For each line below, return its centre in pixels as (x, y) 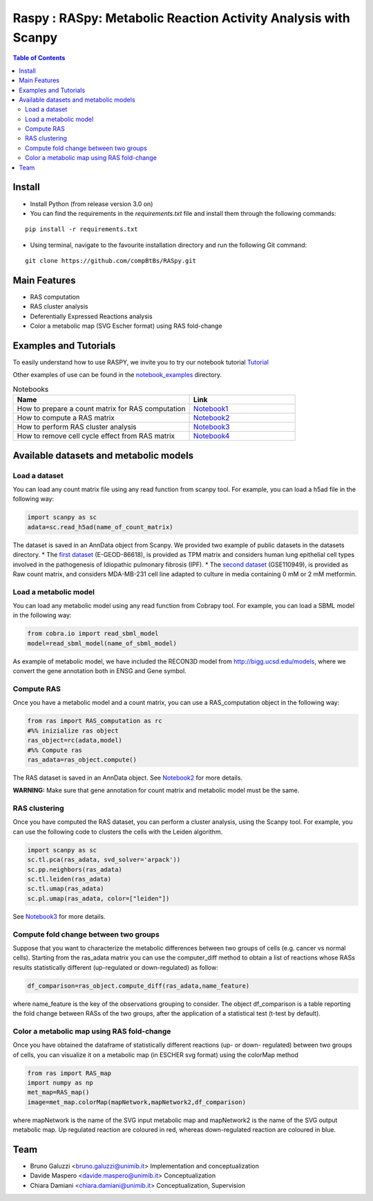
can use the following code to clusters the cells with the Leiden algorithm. (118, 832)
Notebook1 (211, 409)
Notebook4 (212, 436)
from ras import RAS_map (69, 1073)
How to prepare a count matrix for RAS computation (101, 409)
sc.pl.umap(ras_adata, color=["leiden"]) (98, 898)
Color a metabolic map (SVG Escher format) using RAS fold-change (126, 326)
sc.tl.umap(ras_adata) (66, 889)
